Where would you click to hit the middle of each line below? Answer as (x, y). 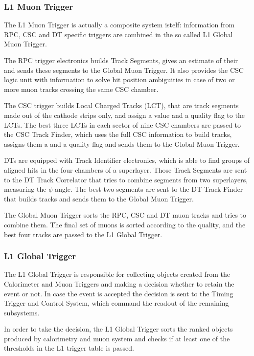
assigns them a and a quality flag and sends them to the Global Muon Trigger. (122, 144)
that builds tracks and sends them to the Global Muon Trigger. (99, 198)
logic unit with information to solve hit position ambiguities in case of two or (119, 79)
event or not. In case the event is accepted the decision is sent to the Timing (119, 293)
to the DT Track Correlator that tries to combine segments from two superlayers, (126, 179)
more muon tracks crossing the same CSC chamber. (81, 89)
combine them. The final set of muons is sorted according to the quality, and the (125, 224)
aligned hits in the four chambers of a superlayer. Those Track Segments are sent (126, 169)
